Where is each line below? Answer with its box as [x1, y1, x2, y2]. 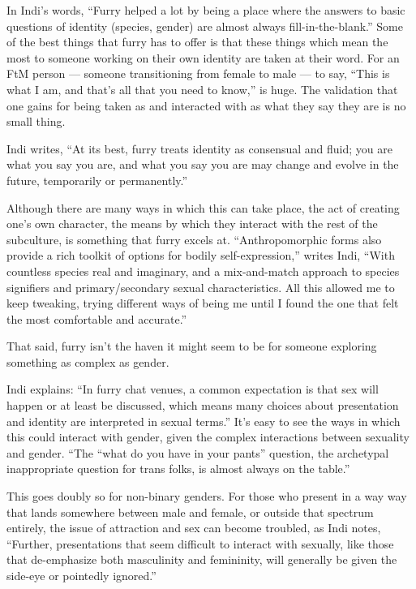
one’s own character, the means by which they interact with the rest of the [6, 215, 378, 232]
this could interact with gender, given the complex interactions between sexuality [6, 428, 410, 445]
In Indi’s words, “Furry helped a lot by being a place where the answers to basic [6, 2, 405, 18]
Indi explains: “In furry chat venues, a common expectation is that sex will [6, 380, 379, 398]
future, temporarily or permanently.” [6, 171, 188, 188]
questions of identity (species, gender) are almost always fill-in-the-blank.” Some [6, 17, 403, 34]
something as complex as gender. [6, 353, 169, 370]
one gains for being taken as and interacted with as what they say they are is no [6, 97, 406, 114]
